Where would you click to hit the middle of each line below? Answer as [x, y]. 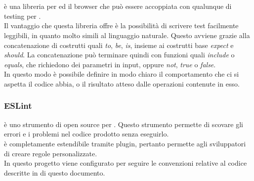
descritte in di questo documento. [55, 172]
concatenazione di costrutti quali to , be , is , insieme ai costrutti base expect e [119, 45]
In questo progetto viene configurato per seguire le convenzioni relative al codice [126, 163]
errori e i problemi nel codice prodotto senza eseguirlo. [86, 134]
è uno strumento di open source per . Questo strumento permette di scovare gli [124, 124]
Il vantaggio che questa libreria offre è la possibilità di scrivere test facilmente [121, 25]
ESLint [18, 106]
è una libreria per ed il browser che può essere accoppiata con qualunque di [118, 6]
